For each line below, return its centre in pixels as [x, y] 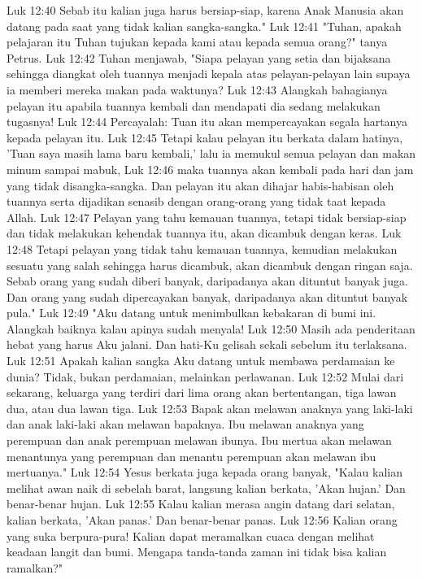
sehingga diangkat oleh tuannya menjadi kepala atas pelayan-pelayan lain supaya [209, 74]
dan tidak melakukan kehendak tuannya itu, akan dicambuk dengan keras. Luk [204, 233]
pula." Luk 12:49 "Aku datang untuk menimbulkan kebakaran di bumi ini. [191, 313]
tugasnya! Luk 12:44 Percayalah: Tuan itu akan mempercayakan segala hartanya [207, 122]
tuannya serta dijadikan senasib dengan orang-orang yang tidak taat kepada [196, 201]
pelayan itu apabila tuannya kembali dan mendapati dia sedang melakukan [194, 105]
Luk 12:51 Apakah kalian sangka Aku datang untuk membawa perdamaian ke [201, 361]
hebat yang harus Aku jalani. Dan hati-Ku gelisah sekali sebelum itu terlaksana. [207, 344]
